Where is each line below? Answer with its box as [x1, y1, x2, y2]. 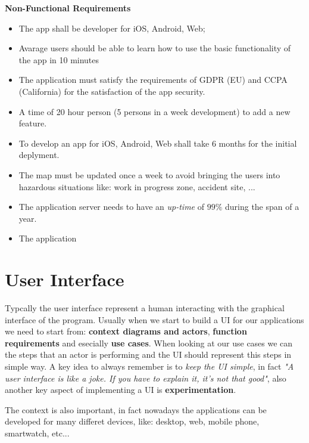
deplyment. [18, 148, 60, 161]
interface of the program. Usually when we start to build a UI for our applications [5, 313, 304, 326]
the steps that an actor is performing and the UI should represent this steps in [5, 348, 292, 361]
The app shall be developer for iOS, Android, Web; [18, 21, 205, 34]
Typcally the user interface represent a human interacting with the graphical [5, 302, 285, 314]
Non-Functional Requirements [5, 2, 131, 14]
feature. [18, 117, 47, 129]
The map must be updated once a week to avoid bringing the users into [18, 168, 280, 181]
